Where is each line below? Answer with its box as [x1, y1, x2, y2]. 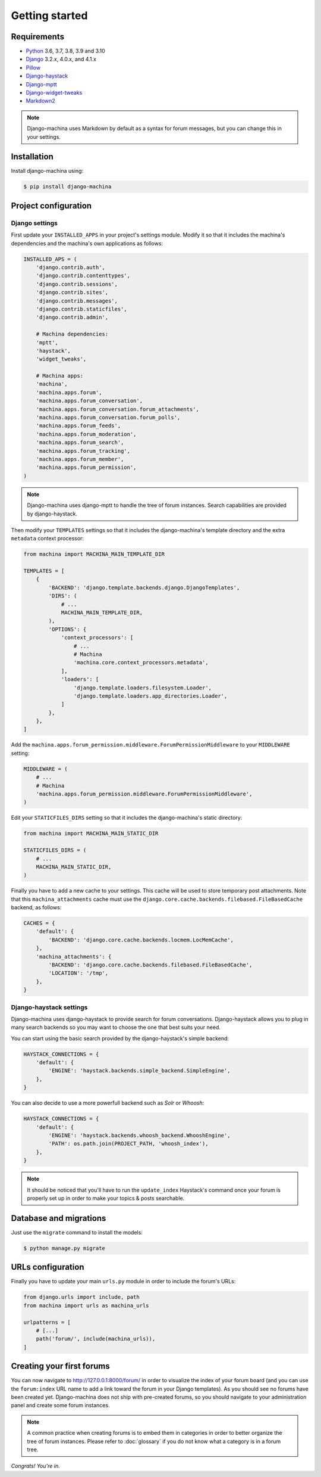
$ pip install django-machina [23, 184, 112, 190]
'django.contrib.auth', [36, 264, 105, 270]
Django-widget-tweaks [26, 89, 83, 97]
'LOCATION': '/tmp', [48, 970, 109, 977]
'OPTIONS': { [48, 626, 87, 633]
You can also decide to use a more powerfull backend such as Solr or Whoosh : [11, 1099, 204, 1106]
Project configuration [11, 200, 92, 211]
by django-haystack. [27, 510, 78, 517]
